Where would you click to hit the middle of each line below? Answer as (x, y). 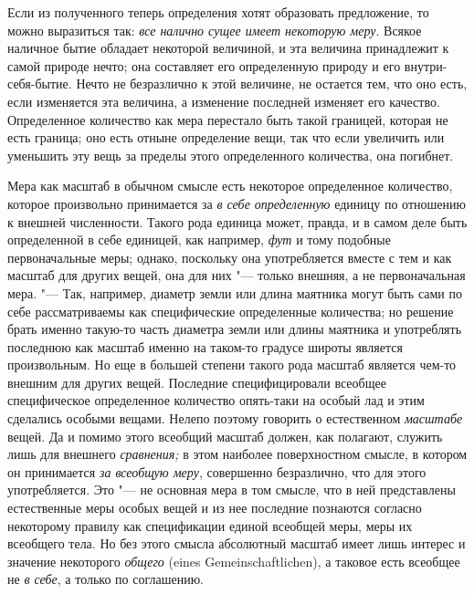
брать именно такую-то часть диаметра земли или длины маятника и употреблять (235, 329)
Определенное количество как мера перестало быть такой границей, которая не (228, 119)
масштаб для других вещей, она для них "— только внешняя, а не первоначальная (237, 275)
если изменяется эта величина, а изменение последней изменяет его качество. (224, 101)
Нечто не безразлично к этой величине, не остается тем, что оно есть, (272, 83)
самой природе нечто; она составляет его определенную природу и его (204, 65)
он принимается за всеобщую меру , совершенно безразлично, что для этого (217, 471)
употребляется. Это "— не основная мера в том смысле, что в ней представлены (232, 490)
